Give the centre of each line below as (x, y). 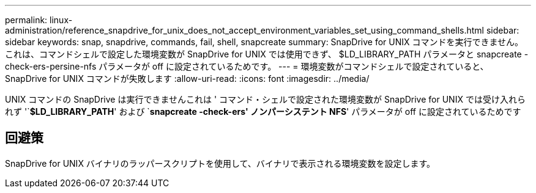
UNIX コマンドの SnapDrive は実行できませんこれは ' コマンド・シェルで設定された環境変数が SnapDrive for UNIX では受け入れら (265, 99)
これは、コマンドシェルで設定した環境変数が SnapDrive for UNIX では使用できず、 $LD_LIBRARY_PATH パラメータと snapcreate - (267, 54)
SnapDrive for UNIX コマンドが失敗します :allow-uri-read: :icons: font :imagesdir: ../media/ (187, 78)
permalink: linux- (39, 20)
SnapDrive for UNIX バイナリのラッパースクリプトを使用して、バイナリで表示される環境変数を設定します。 (220, 163)
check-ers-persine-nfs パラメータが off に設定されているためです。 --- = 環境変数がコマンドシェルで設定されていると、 (247, 66)
